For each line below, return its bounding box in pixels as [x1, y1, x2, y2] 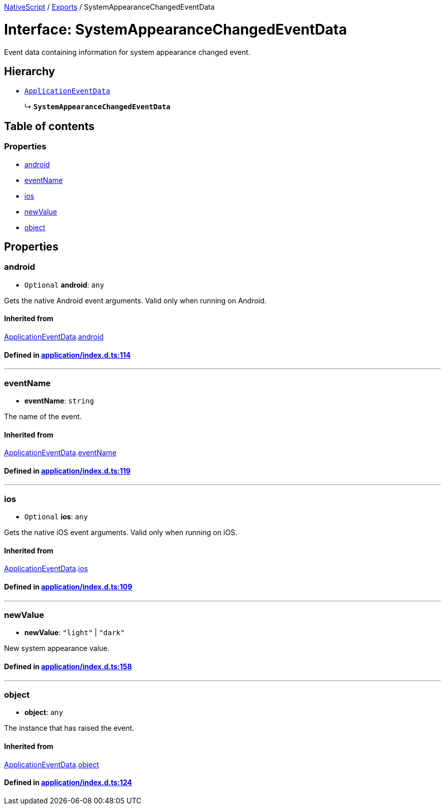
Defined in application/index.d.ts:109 [4, 582, 133, 591]
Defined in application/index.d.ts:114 [4, 350, 131, 359]
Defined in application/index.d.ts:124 [4, 778, 132, 787]
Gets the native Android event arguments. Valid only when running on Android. [4, 296, 267, 305]
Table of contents [4, 119, 94, 133]
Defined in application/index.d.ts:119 [4, 466, 131, 475]
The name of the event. [4, 412, 82, 421]
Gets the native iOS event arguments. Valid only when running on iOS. [4, 528, 237, 537]
